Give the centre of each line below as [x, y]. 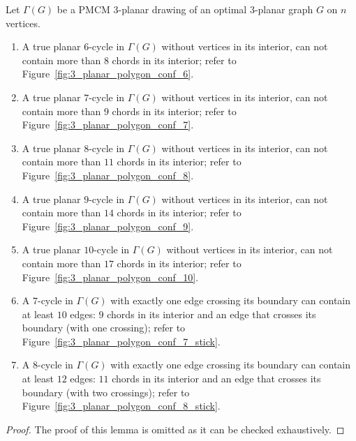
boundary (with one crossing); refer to [104, 328]
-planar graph [284, 9]
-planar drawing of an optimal [183, 9]
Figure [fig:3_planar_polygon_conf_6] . [108, 74]
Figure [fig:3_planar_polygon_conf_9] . [108, 226]
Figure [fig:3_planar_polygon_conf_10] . [110, 277]
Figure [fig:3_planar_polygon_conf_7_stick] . [121, 341]
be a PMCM [83, 9]
